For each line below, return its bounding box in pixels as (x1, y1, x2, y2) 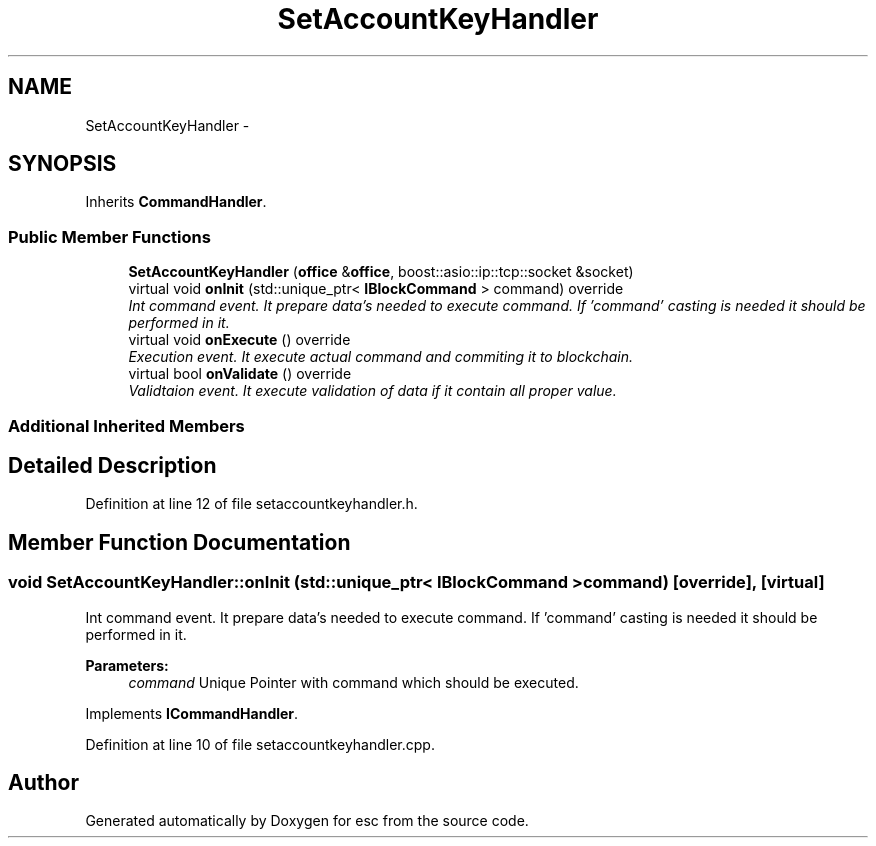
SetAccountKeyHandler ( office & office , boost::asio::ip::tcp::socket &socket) (128, 263, 634, 281)
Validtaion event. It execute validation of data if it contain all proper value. (128, 382, 617, 400)
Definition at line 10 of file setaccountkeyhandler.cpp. (85, 735, 435, 753)
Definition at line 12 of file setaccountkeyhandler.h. (85, 495, 418, 513)
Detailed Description (8, 452, 217, 478)
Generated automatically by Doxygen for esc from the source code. (85, 812, 529, 830)
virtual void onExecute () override (128, 331, 351, 349)
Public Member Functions (8, 226, 211, 247)
